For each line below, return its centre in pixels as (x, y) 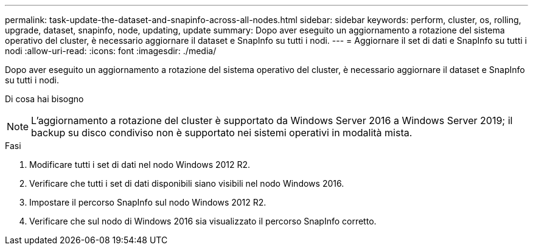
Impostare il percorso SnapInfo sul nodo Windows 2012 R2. (148, 202)
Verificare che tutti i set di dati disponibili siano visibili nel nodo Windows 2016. (187, 183)
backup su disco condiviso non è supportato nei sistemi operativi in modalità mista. (222, 133)
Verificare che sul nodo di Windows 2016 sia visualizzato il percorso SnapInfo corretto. (203, 221)
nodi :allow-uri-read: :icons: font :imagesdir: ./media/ (111, 51)
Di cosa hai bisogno (44, 99)
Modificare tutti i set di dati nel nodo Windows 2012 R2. (140, 165)
